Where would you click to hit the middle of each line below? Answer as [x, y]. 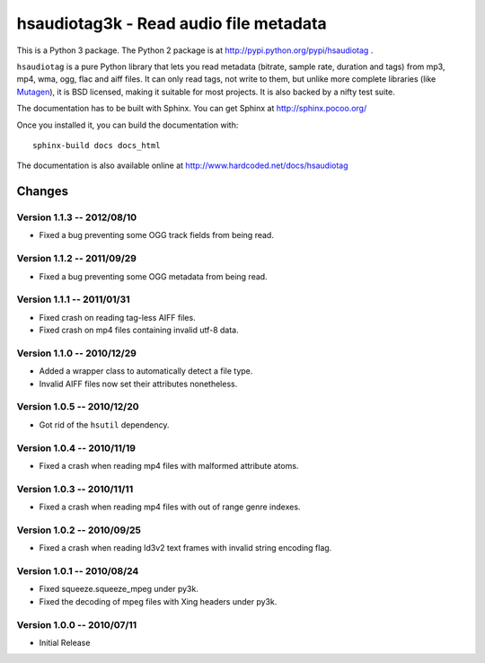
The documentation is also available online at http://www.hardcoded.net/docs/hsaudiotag [183, 165]
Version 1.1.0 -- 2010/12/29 [76, 353]
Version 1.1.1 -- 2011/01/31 [73, 299]
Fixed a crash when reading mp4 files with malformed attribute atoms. [169, 465]
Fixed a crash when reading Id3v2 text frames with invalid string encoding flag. [185, 548]
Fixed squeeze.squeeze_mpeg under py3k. [119, 589]
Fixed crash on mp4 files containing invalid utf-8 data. [139, 330]
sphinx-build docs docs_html [97, 145]
